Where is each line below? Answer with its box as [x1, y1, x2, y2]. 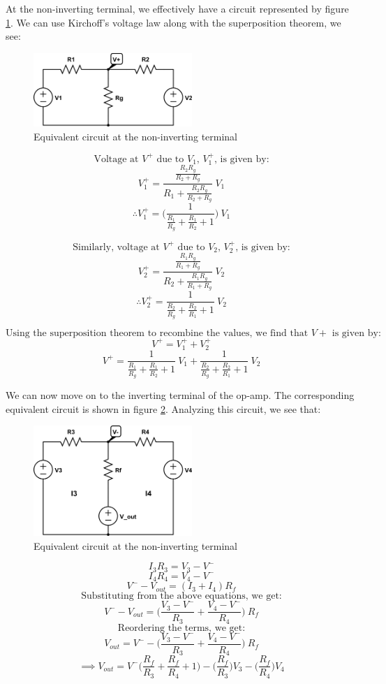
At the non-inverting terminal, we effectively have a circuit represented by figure [6, 1, 349, 15]
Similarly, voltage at [73, 242, 160, 252]
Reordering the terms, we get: [117, 623, 246, 633]
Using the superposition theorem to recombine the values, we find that [6, 328, 309, 338]
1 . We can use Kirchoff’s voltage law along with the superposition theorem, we [6, 15, 341, 29]
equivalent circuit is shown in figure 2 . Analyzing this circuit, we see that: [6, 401, 321, 416]
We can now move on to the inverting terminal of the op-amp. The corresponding [6, 388, 355, 402]
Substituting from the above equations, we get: [81, 591, 282, 602]
